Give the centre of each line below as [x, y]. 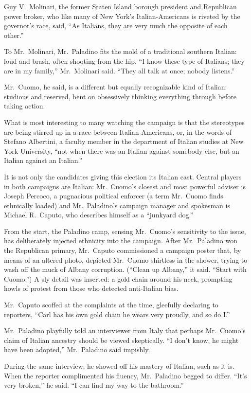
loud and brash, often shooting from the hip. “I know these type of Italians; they [124, 61]
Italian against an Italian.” [43, 160]
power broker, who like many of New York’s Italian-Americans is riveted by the [122, 16]
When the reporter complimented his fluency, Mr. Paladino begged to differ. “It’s [125, 375]
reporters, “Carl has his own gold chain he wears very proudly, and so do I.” [117, 314]
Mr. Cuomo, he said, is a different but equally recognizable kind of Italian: [116, 87]
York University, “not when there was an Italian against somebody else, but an [122, 151]
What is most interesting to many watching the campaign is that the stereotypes [124, 122]
